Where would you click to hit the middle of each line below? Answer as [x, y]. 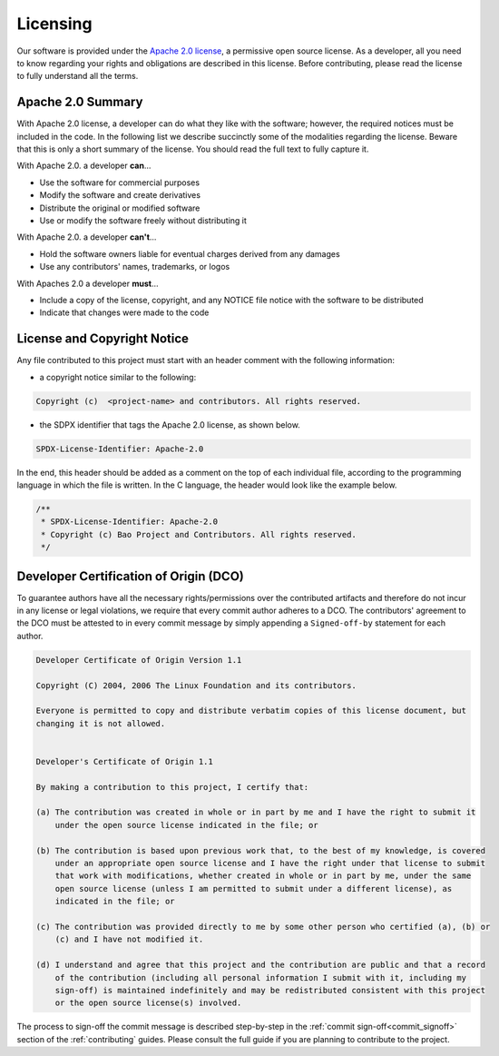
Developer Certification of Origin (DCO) [130, 576]
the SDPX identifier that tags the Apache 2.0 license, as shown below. [170, 424]
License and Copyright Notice [103, 339]
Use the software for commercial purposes [119, 183]
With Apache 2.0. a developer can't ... [87, 237]
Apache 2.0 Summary [80, 102]
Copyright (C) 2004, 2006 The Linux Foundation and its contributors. [196, 685]
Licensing [54, 24]
